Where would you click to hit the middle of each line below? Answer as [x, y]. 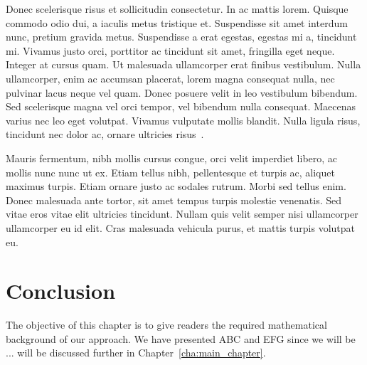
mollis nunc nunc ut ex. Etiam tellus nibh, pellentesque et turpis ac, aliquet [170, 172]
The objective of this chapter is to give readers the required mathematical [166, 325]
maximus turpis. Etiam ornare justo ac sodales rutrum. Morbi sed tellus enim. [176, 186]
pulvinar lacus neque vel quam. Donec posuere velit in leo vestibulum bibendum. [182, 92]
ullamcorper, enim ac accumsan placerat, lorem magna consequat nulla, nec [170, 78]
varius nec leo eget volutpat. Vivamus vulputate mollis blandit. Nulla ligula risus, [183, 120]
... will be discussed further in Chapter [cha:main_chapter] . [136, 353]
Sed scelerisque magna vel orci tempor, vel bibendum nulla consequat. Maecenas [181, 106]
